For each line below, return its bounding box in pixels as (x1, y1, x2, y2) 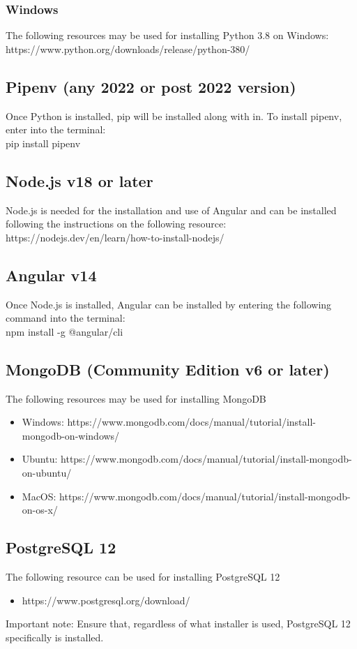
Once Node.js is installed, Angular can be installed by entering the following (6, 297, 332, 311)
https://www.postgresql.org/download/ (22, 592, 190, 607)
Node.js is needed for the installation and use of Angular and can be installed (6, 202, 337, 217)
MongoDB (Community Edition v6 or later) (6, 358, 330, 380)
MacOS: (22, 488, 56, 503)
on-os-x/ (22, 502, 58, 517)
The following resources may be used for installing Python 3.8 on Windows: (6, 28, 329, 43)
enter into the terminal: (6, 122, 106, 137)
